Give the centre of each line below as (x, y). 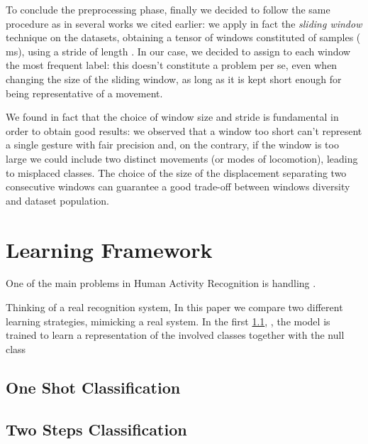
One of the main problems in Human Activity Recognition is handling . (161, 283)
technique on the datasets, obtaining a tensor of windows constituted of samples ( (183, 37)
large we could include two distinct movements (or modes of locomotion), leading (182, 158)
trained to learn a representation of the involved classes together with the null (175, 335)
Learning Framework (109, 249)
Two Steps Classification (96, 429)
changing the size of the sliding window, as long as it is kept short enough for (174, 78)
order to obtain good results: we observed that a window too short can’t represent (184, 130)
